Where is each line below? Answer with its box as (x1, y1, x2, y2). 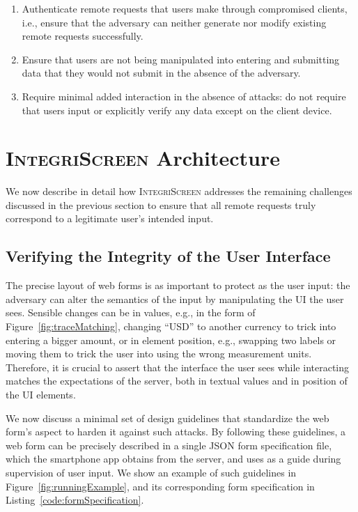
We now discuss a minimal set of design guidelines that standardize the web (6, 410, 329, 425)
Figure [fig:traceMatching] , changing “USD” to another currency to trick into (6, 319, 336, 334)
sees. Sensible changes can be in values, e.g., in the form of (6, 305, 256, 320)
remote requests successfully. (22, 29, 143, 43)
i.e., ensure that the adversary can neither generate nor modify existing (22, 15, 327, 29)
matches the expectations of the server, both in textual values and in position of (6, 373, 348, 388)
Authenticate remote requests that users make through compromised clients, (22, 1, 348, 15)
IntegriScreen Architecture (6, 143, 280, 172)
